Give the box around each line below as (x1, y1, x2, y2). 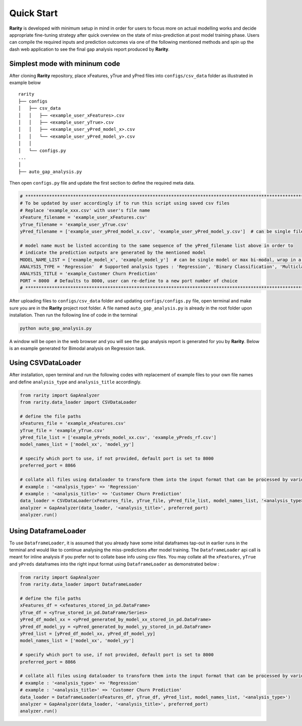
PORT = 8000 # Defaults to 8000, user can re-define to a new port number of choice (20, 278, 238, 284)
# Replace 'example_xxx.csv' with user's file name (20, 207, 150, 213)
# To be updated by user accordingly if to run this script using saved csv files (20, 200, 230, 206)
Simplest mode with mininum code (9, 59, 120, 68)
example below (9, 79, 41, 86)
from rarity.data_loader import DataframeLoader (20, 582, 142, 587)
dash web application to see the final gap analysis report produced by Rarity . (9, 46, 170, 52)
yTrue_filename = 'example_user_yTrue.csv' (20, 221, 129, 227)
